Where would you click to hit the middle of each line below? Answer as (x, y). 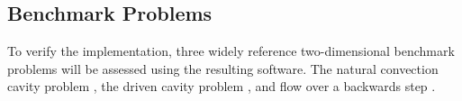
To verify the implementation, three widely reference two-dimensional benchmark (231, 51)
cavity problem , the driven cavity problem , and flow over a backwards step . (222, 86)
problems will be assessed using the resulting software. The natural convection (223, 68)
